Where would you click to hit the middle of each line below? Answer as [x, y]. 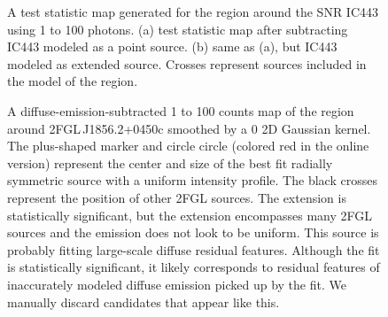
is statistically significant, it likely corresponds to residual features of [194, 267]
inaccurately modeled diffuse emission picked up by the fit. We [177, 284]
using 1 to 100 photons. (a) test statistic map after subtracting [178, 29]
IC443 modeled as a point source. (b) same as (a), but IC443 [172, 46]
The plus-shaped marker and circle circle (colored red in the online [188, 146]
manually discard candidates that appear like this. [144, 302]
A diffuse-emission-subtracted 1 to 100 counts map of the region [181, 110]
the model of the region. [73, 81]
